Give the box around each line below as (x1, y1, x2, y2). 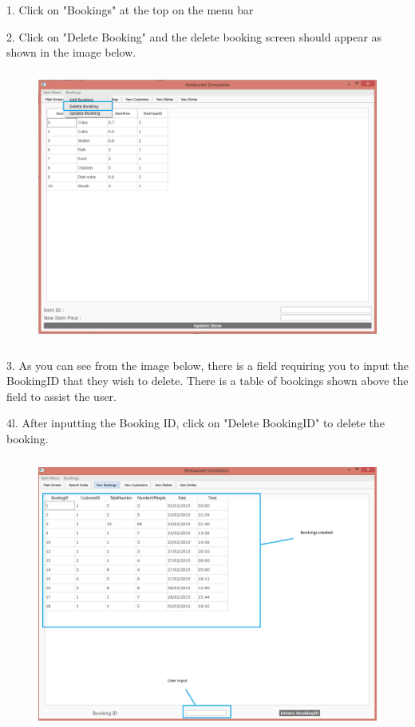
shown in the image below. (6, 44, 136, 61)
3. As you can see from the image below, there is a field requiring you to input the (6, 356, 409, 373)
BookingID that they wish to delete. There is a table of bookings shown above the (6, 372, 409, 389)
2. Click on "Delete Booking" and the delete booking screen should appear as (6, 28, 382, 45)
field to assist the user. (6, 387, 117, 404)
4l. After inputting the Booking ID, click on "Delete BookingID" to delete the (6, 415, 385, 431)
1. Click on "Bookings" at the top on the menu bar (6, 2, 254, 18)
